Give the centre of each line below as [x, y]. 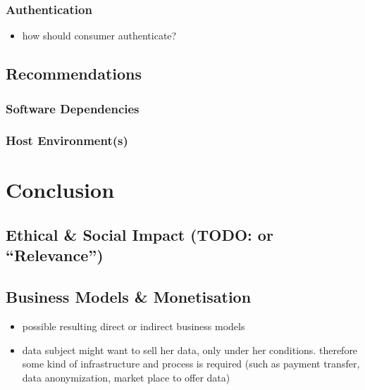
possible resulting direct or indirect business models [134, 326]
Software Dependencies [73, 108]
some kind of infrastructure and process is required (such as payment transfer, [191, 364]
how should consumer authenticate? [99, 36]
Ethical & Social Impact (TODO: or [140, 235]
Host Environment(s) [67, 140]
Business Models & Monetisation [129, 297]
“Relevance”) [55, 255]
